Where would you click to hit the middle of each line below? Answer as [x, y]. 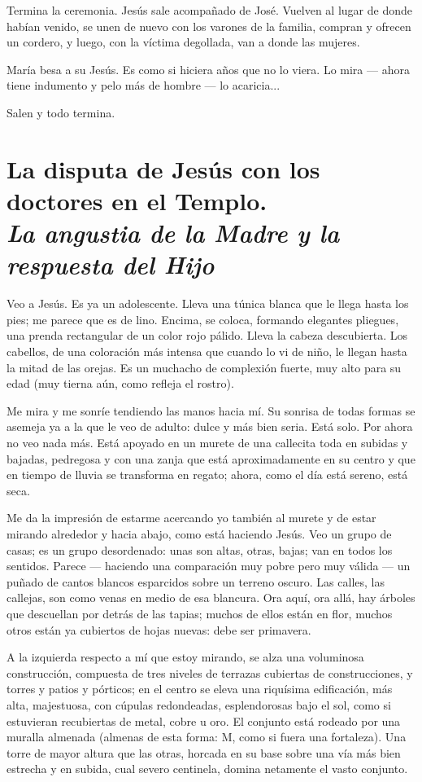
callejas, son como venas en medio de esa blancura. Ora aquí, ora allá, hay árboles [211, 597]
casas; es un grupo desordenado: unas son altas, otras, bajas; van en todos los [200, 549]
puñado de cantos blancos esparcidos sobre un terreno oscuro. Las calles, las [196, 581]
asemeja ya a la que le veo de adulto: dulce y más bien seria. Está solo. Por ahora [210, 426]
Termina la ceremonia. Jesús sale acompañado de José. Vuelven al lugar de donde [209, 10]
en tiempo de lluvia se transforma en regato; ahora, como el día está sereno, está [207, 474]
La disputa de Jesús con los [163, 168]
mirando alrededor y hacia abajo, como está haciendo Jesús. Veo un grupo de [199, 533]
